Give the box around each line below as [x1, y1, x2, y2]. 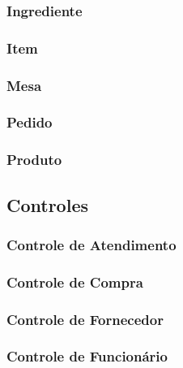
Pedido [6, 112, 53, 132]
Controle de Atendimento [6, 234, 177, 254]
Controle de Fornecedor [6, 309, 164, 329]
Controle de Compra [6, 271, 143, 292]
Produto [6, 149, 62, 170]
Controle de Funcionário [6, 346, 168, 366]
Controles [6, 192, 88, 217]
